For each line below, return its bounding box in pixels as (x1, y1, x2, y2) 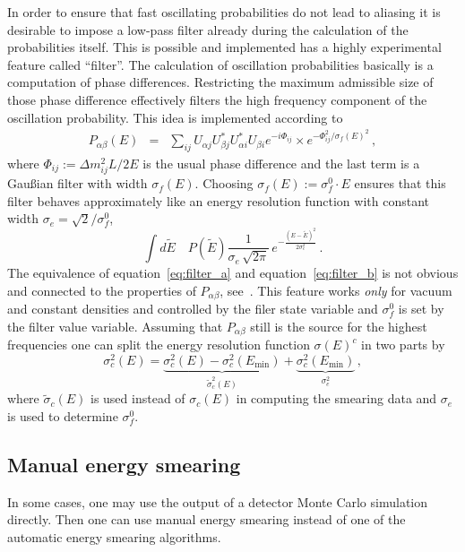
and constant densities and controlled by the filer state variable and (7, 298, 378, 317)
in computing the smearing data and (236, 389, 437, 408)
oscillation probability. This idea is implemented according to (7, 108, 343, 126)
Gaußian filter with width (7, 174, 148, 193)
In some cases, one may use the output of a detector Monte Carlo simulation (7, 492, 428, 511)
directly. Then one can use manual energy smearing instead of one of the (7, 510, 406, 529)
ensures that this (354, 174, 446, 193)
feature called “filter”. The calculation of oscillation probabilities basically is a (7, 55, 434, 73)
